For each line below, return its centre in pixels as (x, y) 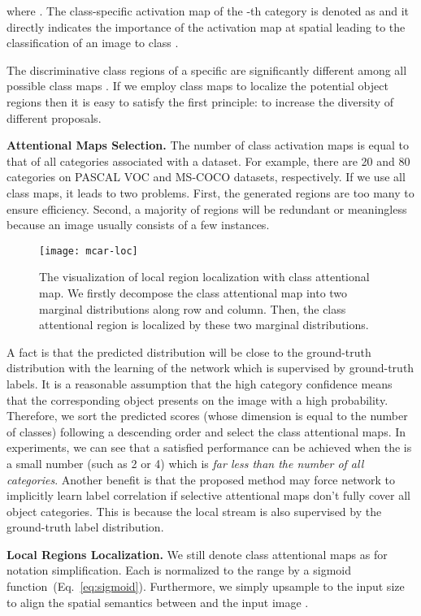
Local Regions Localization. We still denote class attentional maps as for (197, 554)
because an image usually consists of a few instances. (138, 225)
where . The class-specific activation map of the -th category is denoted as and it (208, 11)
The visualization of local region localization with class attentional (204, 277)
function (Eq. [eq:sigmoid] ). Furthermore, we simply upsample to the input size (206, 586)
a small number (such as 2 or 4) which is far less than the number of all (185, 463)
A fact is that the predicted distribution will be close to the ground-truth (189, 351)
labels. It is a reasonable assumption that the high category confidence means (200, 383)
